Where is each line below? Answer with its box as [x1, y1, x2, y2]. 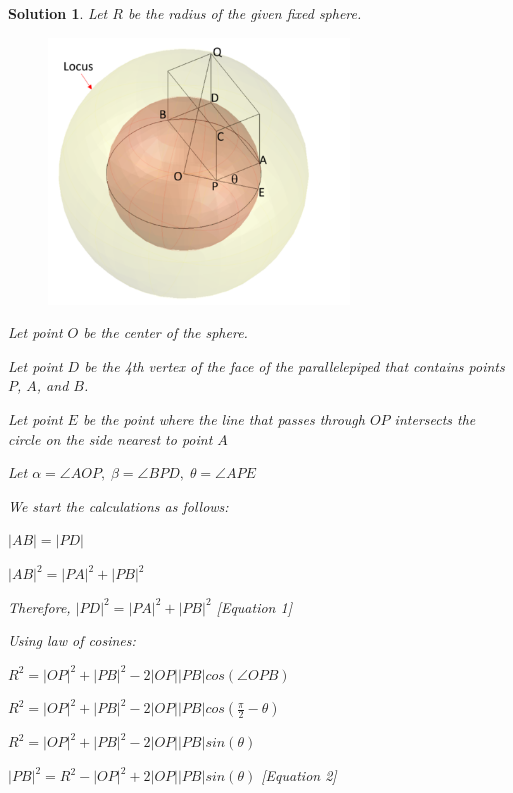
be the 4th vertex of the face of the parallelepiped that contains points [84, 355, 505, 376]
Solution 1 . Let [8, 3, 108, 23]
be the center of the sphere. [83, 322, 248, 343]
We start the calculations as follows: [8, 495, 229, 516]
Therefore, [8, 596, 71, 617]
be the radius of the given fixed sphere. [127, 3, 362, 23]
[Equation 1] [216, 596, 292, 617]
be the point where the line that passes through [82, 409, 365, 430]
